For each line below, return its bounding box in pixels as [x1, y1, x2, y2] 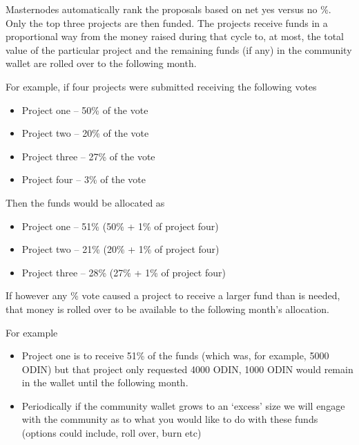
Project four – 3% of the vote [21, 172, 146, 187]
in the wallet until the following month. [21, 375, 188, 390]
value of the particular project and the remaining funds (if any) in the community [6, 42, 352, 57]
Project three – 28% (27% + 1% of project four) [21, 265, 226, 279]
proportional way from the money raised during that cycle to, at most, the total [6, 29, 344, 44]
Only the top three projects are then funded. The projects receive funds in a [6, 15, 328, 30]
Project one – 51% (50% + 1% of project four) [21, 218, 219, 233]
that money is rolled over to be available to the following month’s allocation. [6, 301, 329, 316]
